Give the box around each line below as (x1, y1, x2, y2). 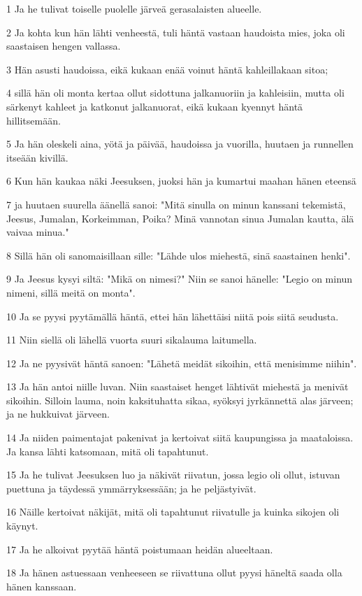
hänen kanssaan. (6, 579, 77, 593)
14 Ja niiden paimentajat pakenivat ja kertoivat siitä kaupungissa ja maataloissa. (6, 430, 354, 445)
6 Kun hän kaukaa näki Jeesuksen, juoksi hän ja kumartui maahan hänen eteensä (6, 173, 356, 188)
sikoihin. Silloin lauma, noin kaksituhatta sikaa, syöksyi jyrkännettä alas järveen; (6, 392, 354, 407)
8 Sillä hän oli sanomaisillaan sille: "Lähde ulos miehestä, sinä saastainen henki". (6, 248, 351, 262)
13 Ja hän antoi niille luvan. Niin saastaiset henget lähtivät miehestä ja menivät (6, 379, 349, 394)
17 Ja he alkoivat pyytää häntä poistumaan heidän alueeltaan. (6, 541, 273, 556)
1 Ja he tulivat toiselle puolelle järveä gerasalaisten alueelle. (6, 1, 262, 15)
